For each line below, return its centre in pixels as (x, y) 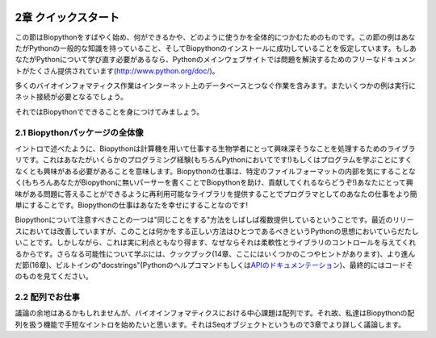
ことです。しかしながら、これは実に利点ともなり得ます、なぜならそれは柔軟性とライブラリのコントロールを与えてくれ (218, 243)
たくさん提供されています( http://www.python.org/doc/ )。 (124, 71)
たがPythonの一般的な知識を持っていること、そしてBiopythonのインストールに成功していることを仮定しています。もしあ (216, 48)
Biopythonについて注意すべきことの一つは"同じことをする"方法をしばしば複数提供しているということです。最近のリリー (215, 220)
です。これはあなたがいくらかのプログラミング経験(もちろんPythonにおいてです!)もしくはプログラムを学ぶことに (210, 160)
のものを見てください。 (54, 276)
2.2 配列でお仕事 (48, 297)
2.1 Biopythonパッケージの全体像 (79, 132)
